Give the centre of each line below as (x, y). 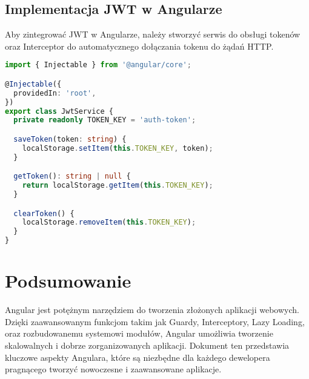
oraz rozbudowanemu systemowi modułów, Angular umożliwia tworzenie (139, 333)
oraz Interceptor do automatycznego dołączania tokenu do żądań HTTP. (139, 46)
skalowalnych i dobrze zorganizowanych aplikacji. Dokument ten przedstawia (147, 345)
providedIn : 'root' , (55, 93)
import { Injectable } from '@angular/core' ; (98, 65)
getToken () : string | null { (72, 176)
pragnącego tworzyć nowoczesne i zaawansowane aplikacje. (113, 369)
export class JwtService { (59, 111)
